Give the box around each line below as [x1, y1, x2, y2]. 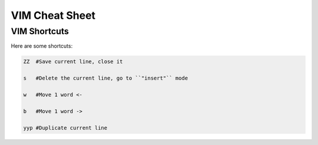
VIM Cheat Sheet [11, 9, 96, 22]
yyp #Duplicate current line [23, 124, 108, 131]
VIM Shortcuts [11, 26, 69, 37]
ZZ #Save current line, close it [23, 58, 123, 65]
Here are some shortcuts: [11, 42, 73, 50]
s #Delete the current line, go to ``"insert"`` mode [23, 75, 188, 82]
